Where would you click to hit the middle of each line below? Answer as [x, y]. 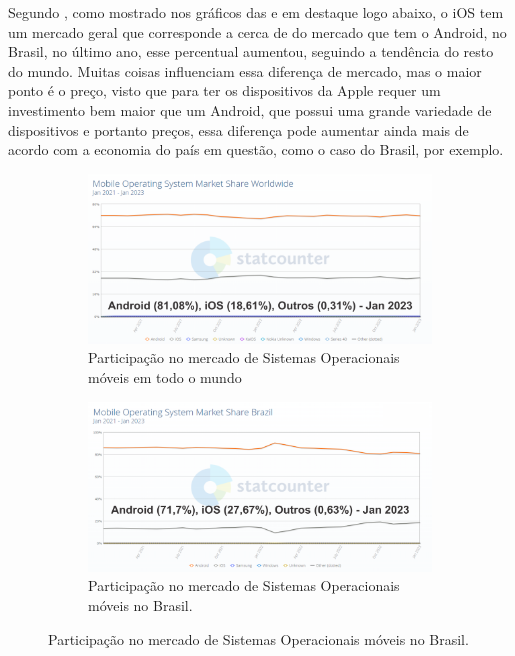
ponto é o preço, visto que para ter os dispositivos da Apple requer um [224, 90]
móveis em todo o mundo [165, 376]
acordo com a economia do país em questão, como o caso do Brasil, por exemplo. [256, 149]
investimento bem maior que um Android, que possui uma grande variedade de [250, 109]
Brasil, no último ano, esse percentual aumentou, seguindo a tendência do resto [251, 51]
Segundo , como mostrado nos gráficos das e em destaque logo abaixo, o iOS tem [256, 12]
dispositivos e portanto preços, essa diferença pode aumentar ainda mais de [238, 129]
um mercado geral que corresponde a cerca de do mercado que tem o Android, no [257, 31]
